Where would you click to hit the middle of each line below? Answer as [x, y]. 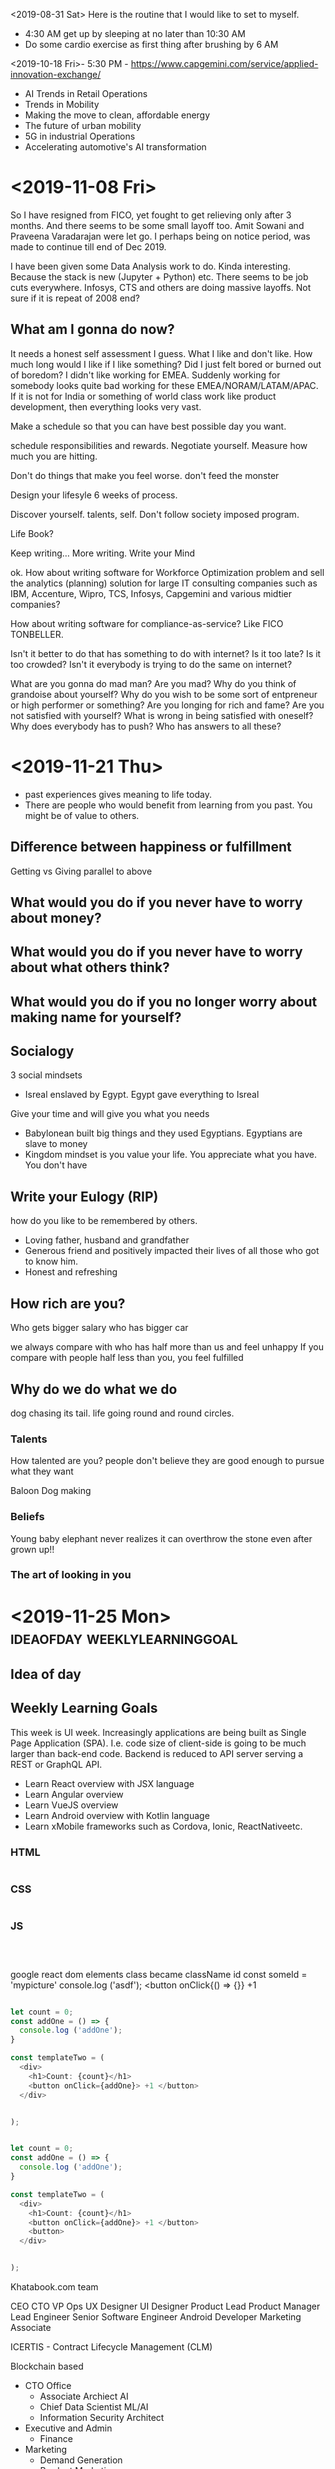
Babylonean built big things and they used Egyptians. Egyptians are [163, 1133]
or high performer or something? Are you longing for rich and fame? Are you [167, 705]
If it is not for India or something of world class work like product [143, 396]
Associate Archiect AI [84, 2396]
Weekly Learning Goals [84, 1708]
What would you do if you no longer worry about [164, 1001]
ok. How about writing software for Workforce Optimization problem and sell [167, 572]
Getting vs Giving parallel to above [81, 871]
